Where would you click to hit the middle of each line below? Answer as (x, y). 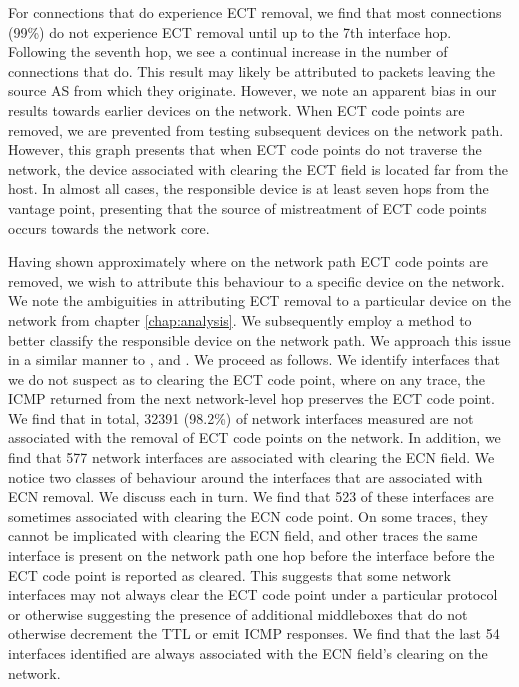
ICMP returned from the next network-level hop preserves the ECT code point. (251, 398)
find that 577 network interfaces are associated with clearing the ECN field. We (251, 457)
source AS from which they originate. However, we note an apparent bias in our (252, 90)
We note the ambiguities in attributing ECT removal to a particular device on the (259, 300)
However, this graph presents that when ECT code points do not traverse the (245, 149)
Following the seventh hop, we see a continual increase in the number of (228, 51)
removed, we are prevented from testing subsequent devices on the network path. (256, 129)
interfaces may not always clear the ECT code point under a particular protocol (253, 594)
